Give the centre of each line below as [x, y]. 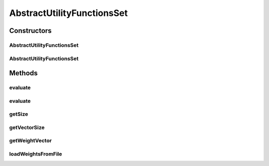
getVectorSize [27, 127]
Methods [23, 73]
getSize [19, 114]
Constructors [30, 31]
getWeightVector [30, 141]
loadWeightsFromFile [36, 154]
